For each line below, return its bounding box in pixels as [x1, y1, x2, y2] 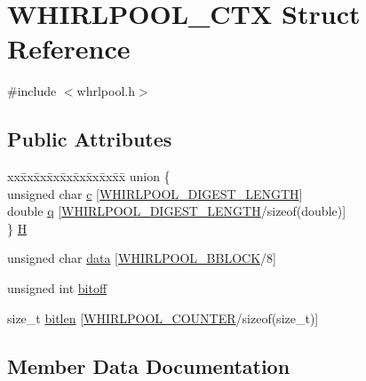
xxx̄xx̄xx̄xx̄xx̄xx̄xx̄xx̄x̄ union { [7, 167, 171, 186]
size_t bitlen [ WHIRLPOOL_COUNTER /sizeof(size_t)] [7, 308, 319, 327]
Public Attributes [7, 125, 172, 153]
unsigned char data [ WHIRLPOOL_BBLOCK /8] [7, 249, 276, 267]
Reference [7, 30, 131, 67]
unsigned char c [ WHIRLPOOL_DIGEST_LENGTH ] [7, 184, 303, 202]
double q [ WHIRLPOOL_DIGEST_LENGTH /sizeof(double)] [7, 202, 346, 220]
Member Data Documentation [7, 352, 290, 379]
